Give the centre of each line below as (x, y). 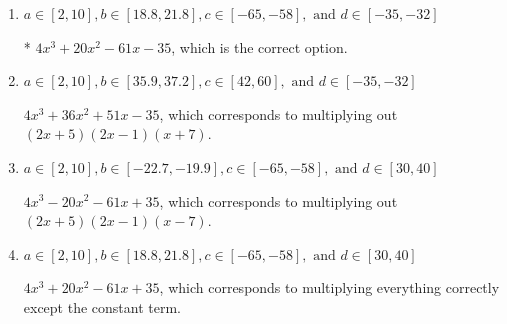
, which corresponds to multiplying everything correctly (329, 287)
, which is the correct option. (259, 46)
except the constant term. (102, 306)
